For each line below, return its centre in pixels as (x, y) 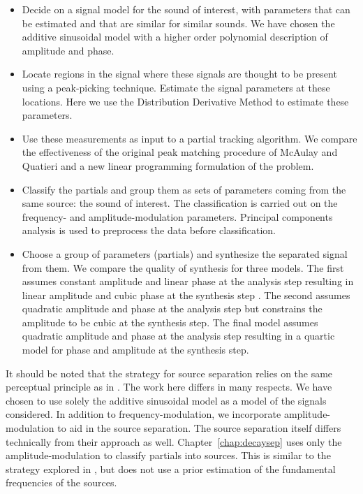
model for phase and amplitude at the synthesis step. (135, 350)
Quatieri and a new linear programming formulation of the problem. (168, 165)
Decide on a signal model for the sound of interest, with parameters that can (186, 9)
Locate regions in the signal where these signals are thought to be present (179, 74)
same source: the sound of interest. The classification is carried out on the (180, 203)
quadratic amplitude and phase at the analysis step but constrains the (172, 308)
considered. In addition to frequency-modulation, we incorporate (143, 414)
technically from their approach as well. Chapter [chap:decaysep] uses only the (174, 441)
